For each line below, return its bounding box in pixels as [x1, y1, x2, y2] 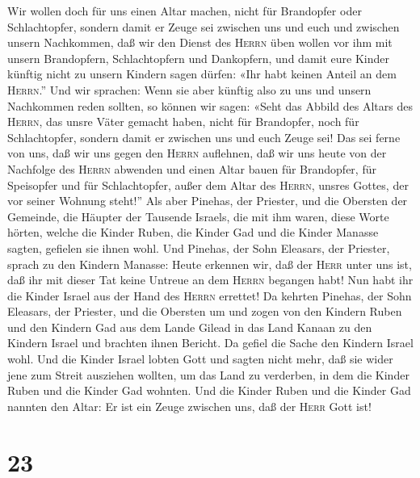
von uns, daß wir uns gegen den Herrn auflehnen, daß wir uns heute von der [7, 145, 387, 161]
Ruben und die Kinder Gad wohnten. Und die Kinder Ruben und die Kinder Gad [7, 382, 411, 399]
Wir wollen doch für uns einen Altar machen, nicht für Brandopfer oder [7, 2, 362, 19]
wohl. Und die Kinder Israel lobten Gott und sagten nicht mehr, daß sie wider [7, 350, 393, 367]
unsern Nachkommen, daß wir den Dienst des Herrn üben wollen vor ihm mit [7, 34, 393, 51]
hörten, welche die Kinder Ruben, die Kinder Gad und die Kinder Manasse [7, 224, 379, 241]
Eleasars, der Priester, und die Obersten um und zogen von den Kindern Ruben [7, 303, 402, 320]
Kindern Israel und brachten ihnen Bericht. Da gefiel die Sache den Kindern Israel [7, 334, 414, 351]
